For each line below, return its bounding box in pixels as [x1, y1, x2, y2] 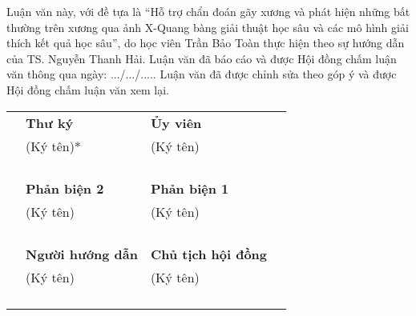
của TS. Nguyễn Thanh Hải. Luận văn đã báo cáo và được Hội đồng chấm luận [6, 50, 397, 66]
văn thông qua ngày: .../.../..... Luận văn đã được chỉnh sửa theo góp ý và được [6, 66, 397, 82]
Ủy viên [150, 113, 202, 132]
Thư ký [26, 113, 74, 132]
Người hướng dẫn [26, 244, 138, 263]
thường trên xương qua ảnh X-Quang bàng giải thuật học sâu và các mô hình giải [6, 18, 409, 35]
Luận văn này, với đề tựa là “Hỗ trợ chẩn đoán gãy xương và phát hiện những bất [6, 3, 410, 19]
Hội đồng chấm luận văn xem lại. [6, 81, 169, 98]
